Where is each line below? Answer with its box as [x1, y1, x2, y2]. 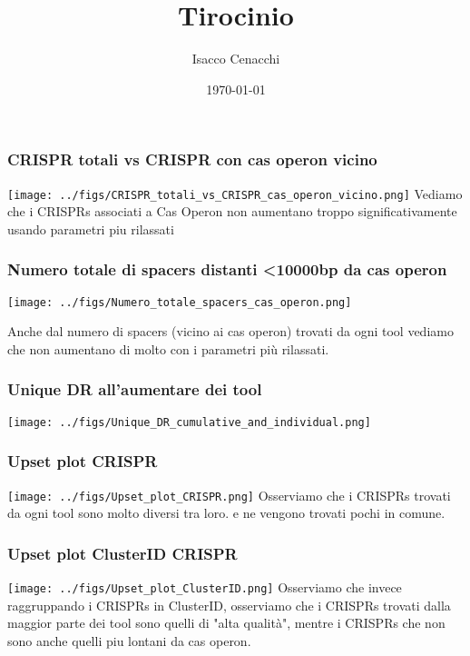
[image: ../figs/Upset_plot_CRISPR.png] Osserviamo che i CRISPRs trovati [7, 485, 451, 504]
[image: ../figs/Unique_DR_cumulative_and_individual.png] [7, 415, 371, 429]
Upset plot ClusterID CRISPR [7, 542, 238, 564]
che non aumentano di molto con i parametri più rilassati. [7, 339, 329, 358]
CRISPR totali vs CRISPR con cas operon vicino [7, 148, 377, 171]
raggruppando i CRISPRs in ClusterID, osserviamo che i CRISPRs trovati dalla [7, 595, 451, 614]
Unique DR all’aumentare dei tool [7, 378, 262, 401]
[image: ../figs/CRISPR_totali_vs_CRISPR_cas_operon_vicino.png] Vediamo [7, 184, 463, 203]
